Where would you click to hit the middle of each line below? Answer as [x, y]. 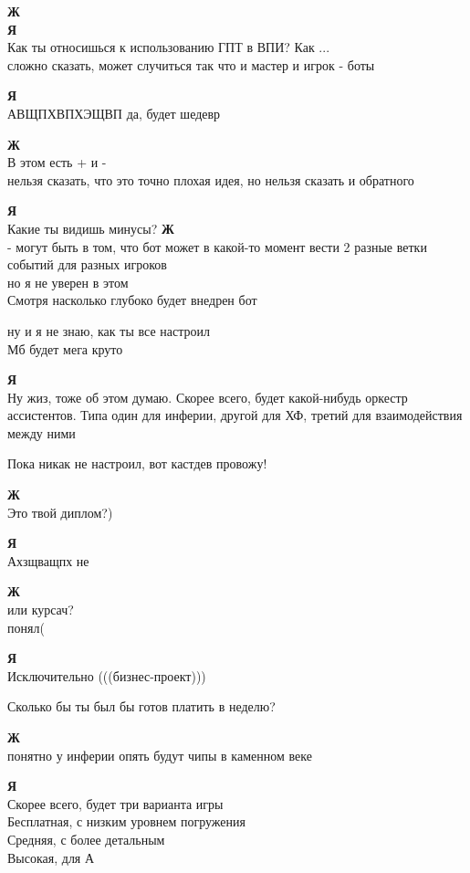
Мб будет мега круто [65, 348]
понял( [26, 627]
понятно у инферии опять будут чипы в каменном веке [160, 755]
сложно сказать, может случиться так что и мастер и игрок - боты [191, 64]
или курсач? [41, 610]
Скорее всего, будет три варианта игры [115, 803]
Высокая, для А [51, 857]
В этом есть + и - [57, 162]
